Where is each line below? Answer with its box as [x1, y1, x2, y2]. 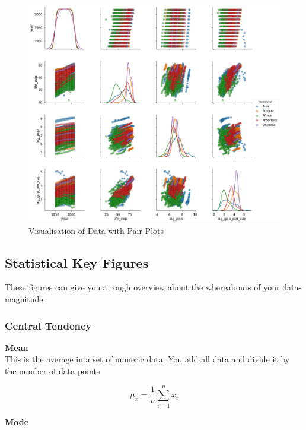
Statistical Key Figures [5, 253, 149, 271]
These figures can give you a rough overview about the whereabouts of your [5, 281, 280, 293]
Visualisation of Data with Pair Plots [28, 224, 164, 236]
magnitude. [5, 293, 46, 305]
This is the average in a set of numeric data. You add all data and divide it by [5, 353, 290, 365]
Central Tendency [5, 318, 92, 333]
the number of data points [5, 365, 100, 377]
